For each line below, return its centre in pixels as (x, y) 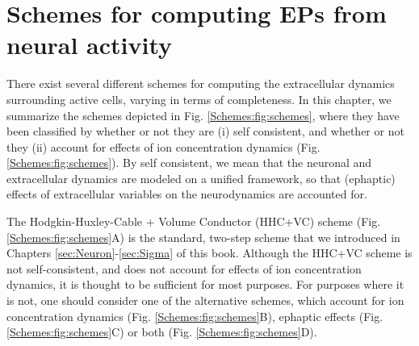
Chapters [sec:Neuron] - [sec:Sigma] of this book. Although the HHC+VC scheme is (209, 253)
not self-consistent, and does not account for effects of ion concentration (184, 268)
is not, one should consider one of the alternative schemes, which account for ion (205, 300)
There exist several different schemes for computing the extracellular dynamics (201, 83)
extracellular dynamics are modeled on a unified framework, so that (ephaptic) (201, 178)
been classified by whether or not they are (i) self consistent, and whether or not (205, 131)
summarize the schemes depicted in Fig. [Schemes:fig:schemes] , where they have (203, 115)
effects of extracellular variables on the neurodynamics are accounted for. (187, 194)
